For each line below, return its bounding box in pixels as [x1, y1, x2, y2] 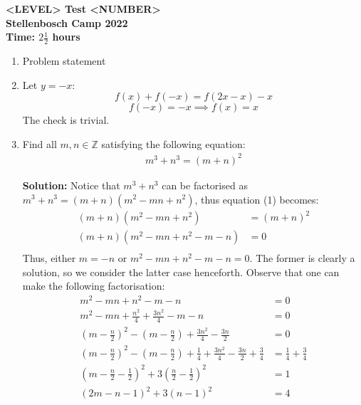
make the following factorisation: [22, 278, 165, 293]
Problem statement [22, 53, 106, 68]
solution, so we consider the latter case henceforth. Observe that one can [22, 264, 340, 279]
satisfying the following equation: [101, 136, 246, 151]
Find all [22, 136, 57, 151]
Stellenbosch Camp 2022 [6, 15, 128, 30]
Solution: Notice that [22, 177, 120, 192]
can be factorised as [162, 177, 248, 192]
